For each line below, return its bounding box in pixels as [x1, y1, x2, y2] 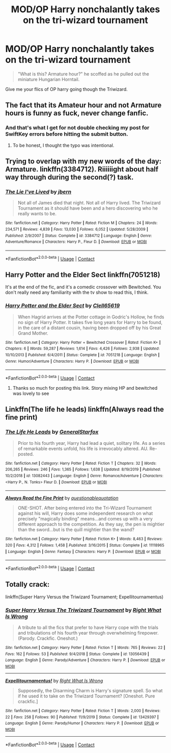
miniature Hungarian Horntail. [17, 76, 80, 82]
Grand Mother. [17, 330, 48, 336]
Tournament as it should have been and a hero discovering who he [17, 205, 158, 211]
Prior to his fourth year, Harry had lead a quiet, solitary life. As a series [17, 440, 165, 446]
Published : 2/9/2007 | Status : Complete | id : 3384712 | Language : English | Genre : [5, 233, 152, 238]
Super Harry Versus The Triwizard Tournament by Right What [5, 606, 161, 613]
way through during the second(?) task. [5, 173, 134, 182]
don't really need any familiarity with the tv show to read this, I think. [5, 289, 149, 295]
